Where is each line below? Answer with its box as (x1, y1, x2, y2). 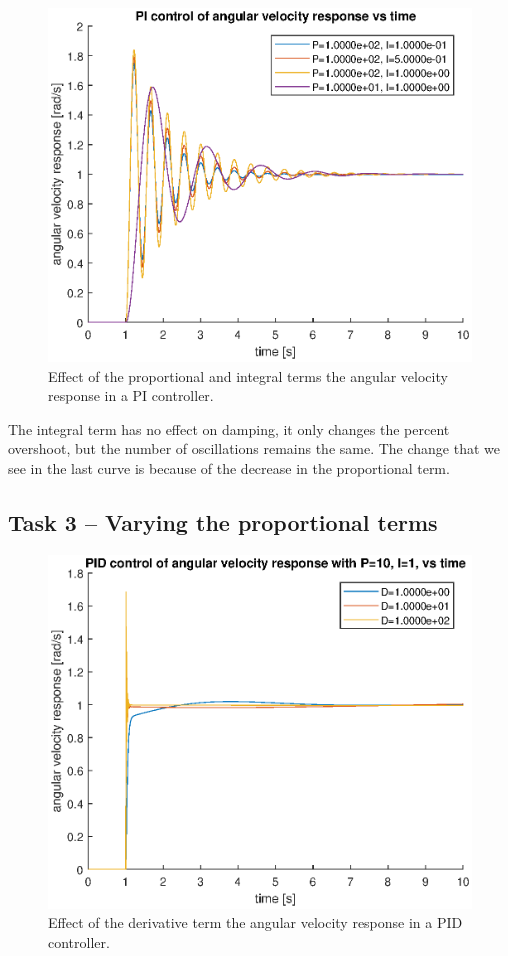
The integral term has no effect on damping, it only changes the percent (8, 418, 450, 439)
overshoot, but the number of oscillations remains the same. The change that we (8, 438, 501, 459)
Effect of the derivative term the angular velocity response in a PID (48, 912, 463, 933)
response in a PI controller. (48, 385, 214, 406)
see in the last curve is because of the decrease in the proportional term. (8, 457, 450, 478)
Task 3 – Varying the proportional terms (8, 506, 438, 537)
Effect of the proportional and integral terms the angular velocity (48, 365, 448, 386)
